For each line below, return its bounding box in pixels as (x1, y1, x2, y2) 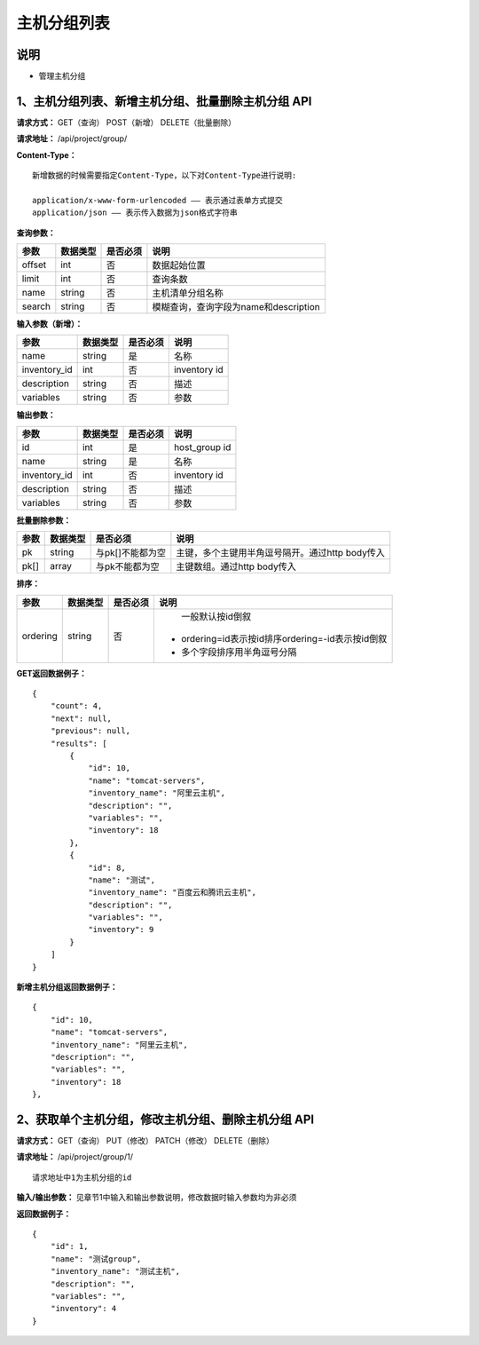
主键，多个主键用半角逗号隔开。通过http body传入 (176, 547, 385, 559)
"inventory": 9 (88, 924, 154, 935)
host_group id (173, 440, 232, 453)
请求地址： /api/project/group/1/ (16, 1151, 133, 1162)
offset (21, 258, 47, 271)
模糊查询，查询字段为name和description (152, 301, 320, 313)
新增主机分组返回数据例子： (16, 982, 118, 993)
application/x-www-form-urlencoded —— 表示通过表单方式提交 (32, 195, 283, 205)
